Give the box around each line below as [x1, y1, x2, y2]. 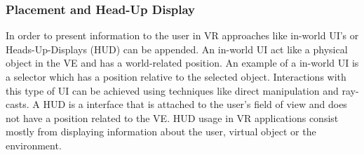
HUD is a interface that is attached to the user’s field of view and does [43, 97, 347, 112]
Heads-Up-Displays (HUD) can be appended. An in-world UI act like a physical [6, 41, 348, 56]
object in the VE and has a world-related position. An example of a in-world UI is [6, 55, 359, 70]
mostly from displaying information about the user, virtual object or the [6, 124, 316, 139]
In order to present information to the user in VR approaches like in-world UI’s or [6, 28, 359, 43]
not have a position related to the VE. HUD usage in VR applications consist [6, 110, 339, 125]
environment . [6, 137, 62, 152]
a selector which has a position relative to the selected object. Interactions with [6, 69, 346, 83]
